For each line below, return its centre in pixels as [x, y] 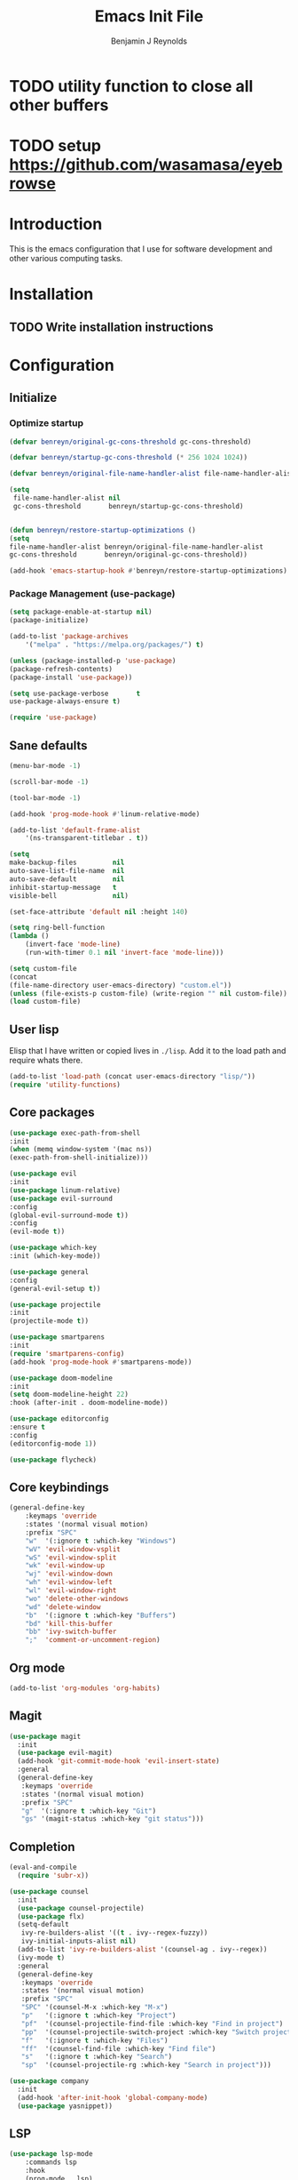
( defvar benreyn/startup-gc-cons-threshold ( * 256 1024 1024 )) [129, 458]
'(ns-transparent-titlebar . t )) [87, 838]
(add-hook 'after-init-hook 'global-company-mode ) [113, 2097]
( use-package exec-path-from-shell [75, 1133]
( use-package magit [45, 1736]
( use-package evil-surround [61, 1198]
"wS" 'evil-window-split [71, 1558]
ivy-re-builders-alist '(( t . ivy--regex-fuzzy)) [114, 1933]
